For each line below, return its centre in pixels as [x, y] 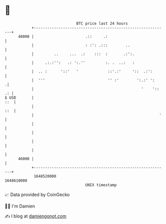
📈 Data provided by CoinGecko [37, 195]
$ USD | [19, 98]
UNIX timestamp [101, 185]
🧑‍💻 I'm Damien [20, 206]
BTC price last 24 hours [102, 23]
